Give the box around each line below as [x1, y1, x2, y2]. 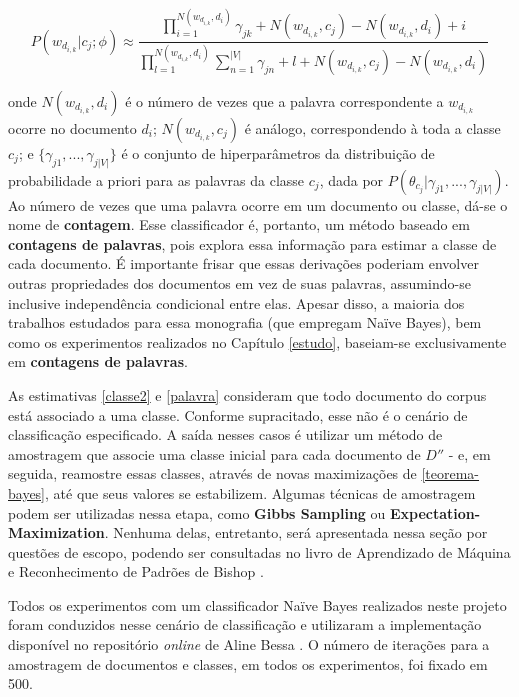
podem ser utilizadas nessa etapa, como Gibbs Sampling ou [8, 502, 386, 523]
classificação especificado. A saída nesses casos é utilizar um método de [8, 424, 443, 445]
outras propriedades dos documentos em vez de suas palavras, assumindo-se [8, 272, 471, 293]
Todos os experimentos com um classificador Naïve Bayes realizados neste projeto [8, 594, 507, 615]
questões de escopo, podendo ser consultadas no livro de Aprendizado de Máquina [8, 541, 511, 562]
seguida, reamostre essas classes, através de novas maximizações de [8, 463, 417, 484]
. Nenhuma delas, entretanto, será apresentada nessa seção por [104, 522, 488, 543]
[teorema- [421, 463, 480, 484]
